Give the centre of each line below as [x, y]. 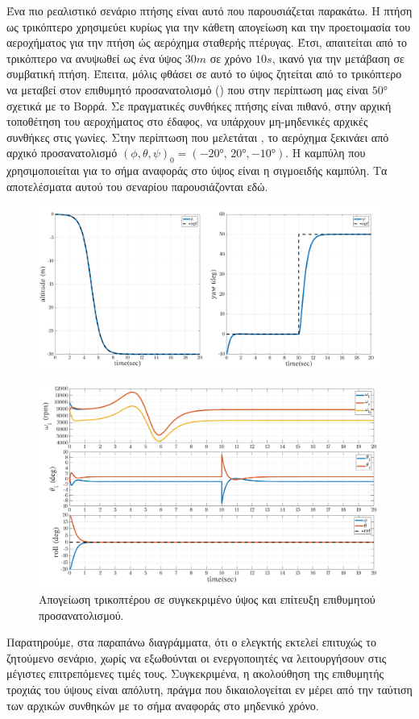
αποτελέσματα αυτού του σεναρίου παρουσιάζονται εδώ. [137, 186]
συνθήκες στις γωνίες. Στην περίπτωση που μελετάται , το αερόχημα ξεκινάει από [198, 137]
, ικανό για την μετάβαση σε [338, 58]
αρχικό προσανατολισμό [62, 153]
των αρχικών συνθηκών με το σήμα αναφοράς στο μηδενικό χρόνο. [163, 705]
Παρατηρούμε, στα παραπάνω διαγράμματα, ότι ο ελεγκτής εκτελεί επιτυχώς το [191, 642]
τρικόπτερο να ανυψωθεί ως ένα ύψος [94, 58]
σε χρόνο [231, 58]
